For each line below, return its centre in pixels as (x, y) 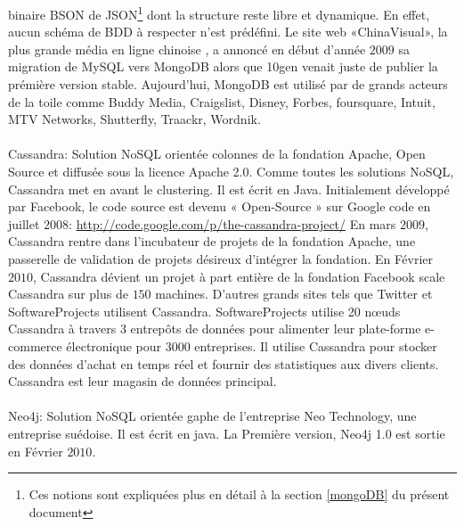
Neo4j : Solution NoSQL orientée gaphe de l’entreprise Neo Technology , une (212, 416)
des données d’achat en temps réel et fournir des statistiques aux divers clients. (224, 363)
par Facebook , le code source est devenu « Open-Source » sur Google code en (220, 206)
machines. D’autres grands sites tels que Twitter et (294, 294)
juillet (24, 223)
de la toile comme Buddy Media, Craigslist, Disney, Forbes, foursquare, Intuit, (222, 101)
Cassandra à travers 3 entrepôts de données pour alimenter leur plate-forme (215, 329)
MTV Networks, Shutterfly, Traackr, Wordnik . (134, 119)
